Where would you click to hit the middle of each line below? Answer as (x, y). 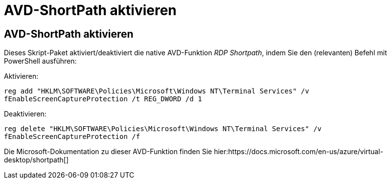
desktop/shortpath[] (36, 160)
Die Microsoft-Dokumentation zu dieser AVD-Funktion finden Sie (108, 152)
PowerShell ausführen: (40, 61)
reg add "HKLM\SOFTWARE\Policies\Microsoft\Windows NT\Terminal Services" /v (157, 91)
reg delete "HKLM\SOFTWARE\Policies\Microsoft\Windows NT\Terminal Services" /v (163, 129)
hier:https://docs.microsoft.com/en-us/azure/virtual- (299, 152)
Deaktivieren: (25, 114)
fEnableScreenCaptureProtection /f (72, 137)
